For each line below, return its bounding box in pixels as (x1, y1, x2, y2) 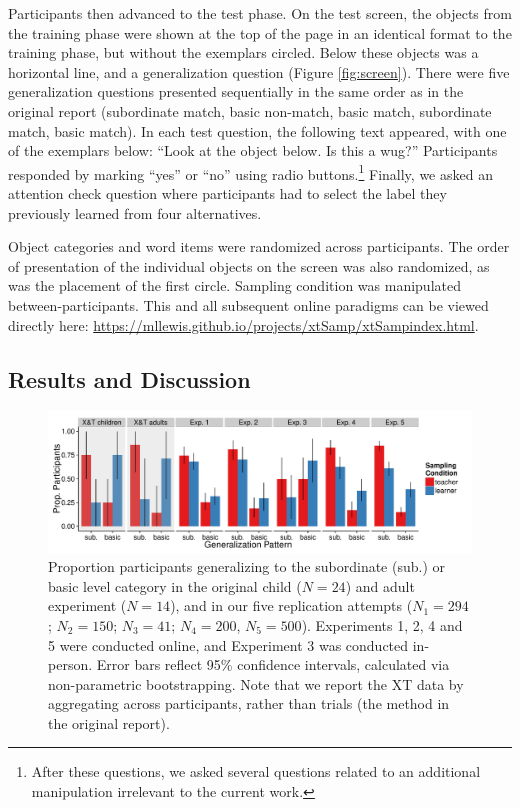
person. (48, 654, 93, 675)
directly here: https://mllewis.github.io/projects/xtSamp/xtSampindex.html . (8, 314, 479, 335)
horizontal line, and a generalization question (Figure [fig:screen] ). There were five (8, 61, 510, 82)
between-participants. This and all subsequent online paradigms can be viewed (8, 294, 489, 315)
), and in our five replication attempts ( (170, 595, 413, 616)
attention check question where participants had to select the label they (8, 183, 447, 203)
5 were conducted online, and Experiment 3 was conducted (48, 634, 409, 655)
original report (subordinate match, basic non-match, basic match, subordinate (8, 100, 492, 121)
